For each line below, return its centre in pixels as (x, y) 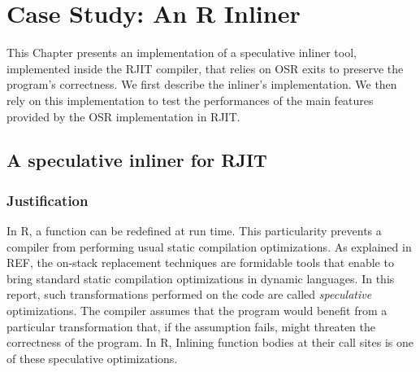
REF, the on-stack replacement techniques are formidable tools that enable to (200, 263)
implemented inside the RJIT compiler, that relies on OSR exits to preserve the (205, 68)
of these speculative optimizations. (92, 358)
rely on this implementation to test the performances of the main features (190, 100)
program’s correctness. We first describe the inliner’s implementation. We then (202, 84)
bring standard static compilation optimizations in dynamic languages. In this (201, 278)
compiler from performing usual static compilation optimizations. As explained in (209, 246)
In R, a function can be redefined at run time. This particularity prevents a (194, 231)
